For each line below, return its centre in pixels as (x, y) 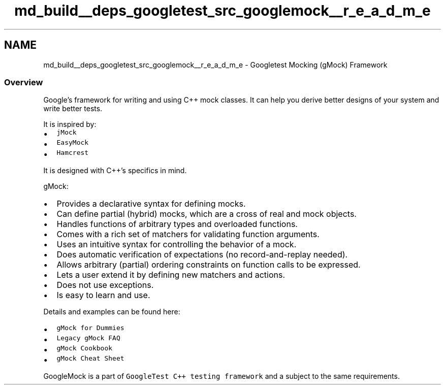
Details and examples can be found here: (112, 312)
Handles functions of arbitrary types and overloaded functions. (177, 224)
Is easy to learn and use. (103, 295)
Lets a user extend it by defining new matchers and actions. (171, 275)
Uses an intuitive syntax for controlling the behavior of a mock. (177, 245)
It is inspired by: (70, 124)
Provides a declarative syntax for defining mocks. (151, 204)
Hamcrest (73, 153)
